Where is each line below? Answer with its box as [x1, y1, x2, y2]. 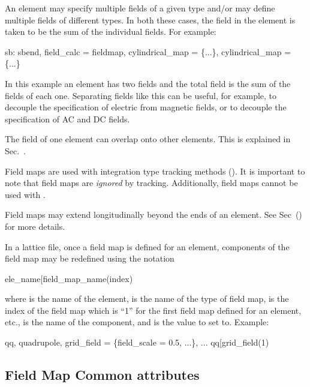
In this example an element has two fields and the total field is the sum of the [5, 77, 291, 89]
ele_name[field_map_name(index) [5, 272, 133, 284]
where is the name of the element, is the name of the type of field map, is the [5, 292, 289, 305]
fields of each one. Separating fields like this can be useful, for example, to [5, 89, 277, 101]
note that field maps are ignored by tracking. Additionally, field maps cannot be [5, 176, 298, 189]
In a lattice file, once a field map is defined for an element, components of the [5, 240, 290, 253]
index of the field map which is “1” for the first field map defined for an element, [5, 304, 302, 316]
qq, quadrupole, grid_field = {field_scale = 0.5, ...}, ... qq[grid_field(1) [5, 336, 269, 349]
